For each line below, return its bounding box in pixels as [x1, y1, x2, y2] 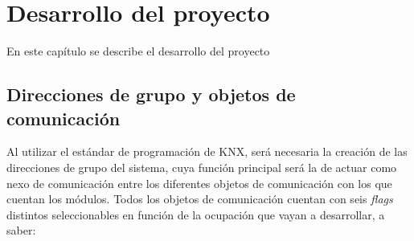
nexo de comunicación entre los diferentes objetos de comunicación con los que [6, 174, 392, 191]
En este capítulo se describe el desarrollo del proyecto [6, 43, 270, 59]
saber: [6, 222, 36, 239]
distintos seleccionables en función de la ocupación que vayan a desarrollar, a [6, 206, 385, 223]
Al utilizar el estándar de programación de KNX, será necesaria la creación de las [6, 143, 408, 160]
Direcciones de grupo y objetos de [6, 82, 296, 107]
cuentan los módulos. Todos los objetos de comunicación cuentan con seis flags [6, 190, 393, 207]
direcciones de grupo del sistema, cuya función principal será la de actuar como [6, 158, 397, 175]
